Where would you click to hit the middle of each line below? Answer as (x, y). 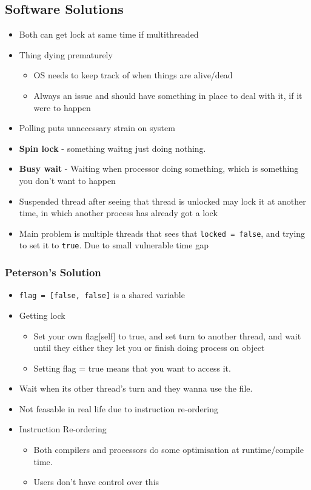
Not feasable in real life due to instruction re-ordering (119, 408)
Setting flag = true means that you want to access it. (132, 368)
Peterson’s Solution (53, 272)
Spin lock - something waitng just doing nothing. (112, 148)
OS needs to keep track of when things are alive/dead (133, 75)
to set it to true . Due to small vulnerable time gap (114, 245)
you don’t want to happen (67, 180)
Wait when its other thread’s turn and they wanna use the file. (136, 388)
